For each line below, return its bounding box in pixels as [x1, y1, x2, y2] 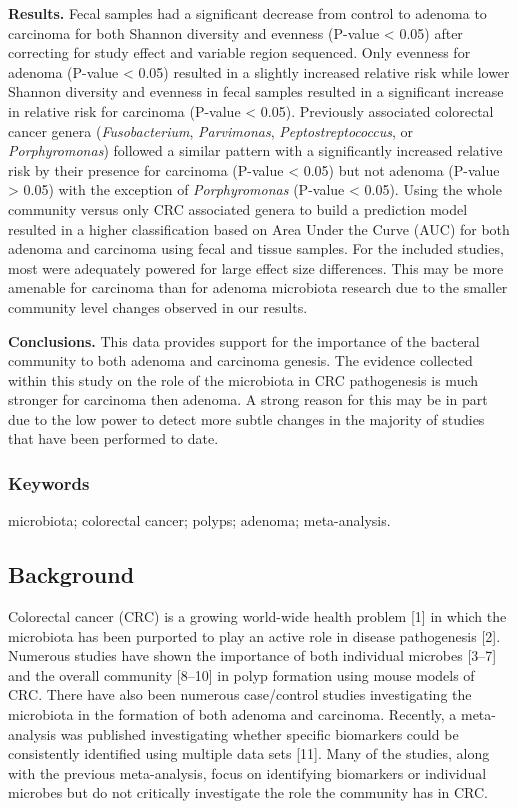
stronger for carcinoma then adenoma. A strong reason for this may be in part [8, 389, 488, 410]
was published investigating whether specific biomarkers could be [60, 723, 459, 744]
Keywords [8, 470, 90, 495]
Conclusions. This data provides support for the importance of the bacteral [8, 330, 480, 351]
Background [8, 559, 135, 590]
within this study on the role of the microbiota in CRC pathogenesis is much [8, 369, 479, 390]
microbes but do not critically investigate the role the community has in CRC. [8, 782, 489, 803]
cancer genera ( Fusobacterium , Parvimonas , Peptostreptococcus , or [8, 120, 413, 141]
